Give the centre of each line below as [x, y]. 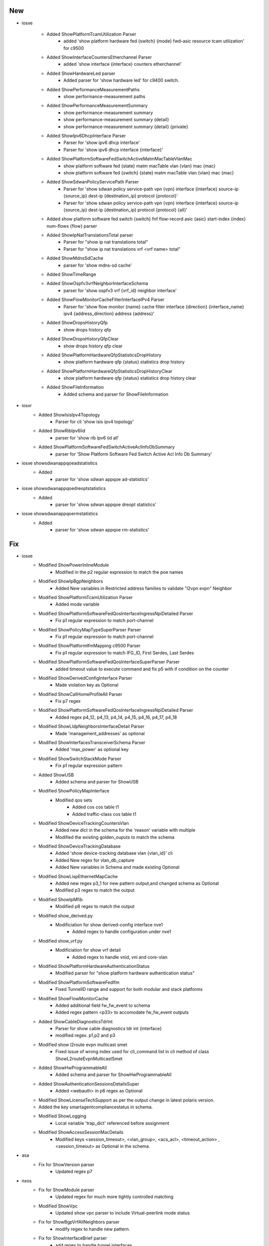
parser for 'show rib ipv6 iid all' [87, 438]
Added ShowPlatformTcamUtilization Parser [91, 34]
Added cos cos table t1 [96, 807]
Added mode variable [77, 604]
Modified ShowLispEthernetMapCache [78, 876]
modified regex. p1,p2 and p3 [85, 1035]
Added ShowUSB [56, 775]
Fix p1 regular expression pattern [89, 766]
